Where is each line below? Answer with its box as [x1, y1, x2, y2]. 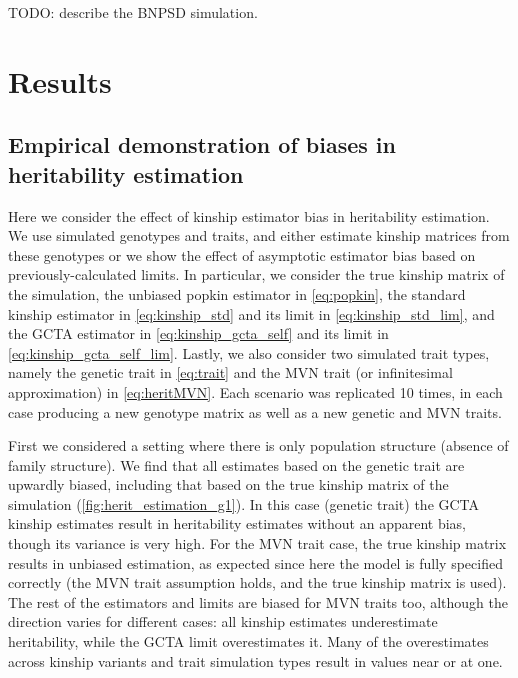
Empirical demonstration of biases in [8, 129, 396, 160]
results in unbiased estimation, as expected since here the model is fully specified [8, 552, 503, 573]
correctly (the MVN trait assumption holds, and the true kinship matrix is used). [8, 572, 507, 593]
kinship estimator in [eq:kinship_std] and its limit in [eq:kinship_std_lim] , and [8, 303, 495, 324]
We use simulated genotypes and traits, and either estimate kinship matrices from [8, 225, 510, 246]
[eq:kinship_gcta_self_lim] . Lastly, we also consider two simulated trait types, [8, 342, 490, 363]
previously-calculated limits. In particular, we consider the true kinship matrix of [8, 264, 505, 285]
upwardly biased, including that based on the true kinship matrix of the [8, 474, 449, 495]
